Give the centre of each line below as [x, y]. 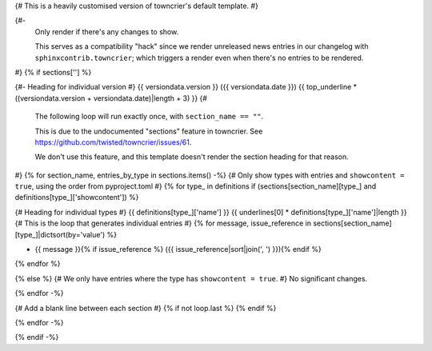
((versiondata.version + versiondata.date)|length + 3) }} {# [111, 98]
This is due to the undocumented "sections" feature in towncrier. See [149, 131]
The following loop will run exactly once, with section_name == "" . [149, 117]
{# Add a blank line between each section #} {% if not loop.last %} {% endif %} [146, 308]
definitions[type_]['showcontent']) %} [77, 197]
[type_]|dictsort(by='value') [60, 234]
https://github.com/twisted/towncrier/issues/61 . [113, 142]
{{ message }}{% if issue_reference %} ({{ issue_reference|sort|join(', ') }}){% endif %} [178, 249]
